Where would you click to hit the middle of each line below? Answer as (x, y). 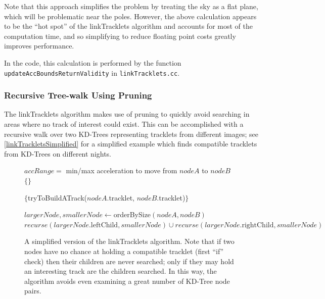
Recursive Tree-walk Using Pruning (78, 95)
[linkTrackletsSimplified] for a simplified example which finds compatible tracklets (131, 144)
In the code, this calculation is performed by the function (93, 62)
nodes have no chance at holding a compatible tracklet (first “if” (124, 251)
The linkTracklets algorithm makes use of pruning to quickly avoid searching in (127, 114)
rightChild (258, 225)
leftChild (104, 225)
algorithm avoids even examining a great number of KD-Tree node (127, 281)
